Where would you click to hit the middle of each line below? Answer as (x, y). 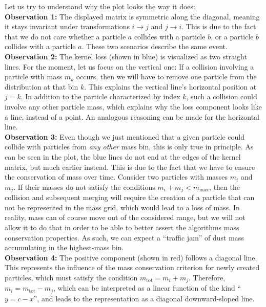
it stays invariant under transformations (67, 26)
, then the (224, 187)
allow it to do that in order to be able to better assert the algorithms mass (122, 227)
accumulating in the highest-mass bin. (64, 247)
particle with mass (34, 76)
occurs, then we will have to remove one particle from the (166, 76)
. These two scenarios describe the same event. (155, 46)
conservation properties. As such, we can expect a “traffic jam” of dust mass (124, 237)
